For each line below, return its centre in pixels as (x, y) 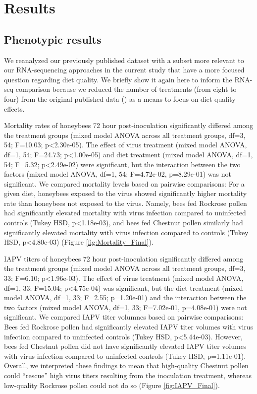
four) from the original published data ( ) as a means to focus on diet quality (120, 98)
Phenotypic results (53, 39)
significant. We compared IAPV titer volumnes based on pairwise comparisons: (124, 317)
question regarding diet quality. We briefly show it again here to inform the (118, 79)
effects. (14, 108)
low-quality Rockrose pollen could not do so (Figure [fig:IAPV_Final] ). (112, 385)
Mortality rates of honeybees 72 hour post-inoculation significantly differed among (129, 125)
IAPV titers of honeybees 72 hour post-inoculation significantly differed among (124, 258)
